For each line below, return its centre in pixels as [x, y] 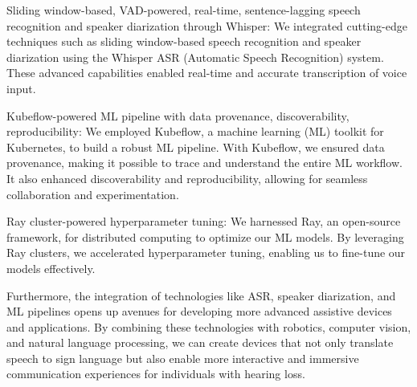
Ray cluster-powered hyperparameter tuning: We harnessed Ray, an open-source [204, 221]
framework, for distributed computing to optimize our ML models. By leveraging [205, 236]
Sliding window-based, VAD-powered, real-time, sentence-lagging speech [184, 10]
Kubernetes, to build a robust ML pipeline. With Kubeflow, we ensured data [196, 147]
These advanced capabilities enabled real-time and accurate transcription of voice [207, 73]
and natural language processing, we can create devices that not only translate [200, 342]
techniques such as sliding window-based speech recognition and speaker [184, 41]
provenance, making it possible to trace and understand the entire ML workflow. [204, 163]
